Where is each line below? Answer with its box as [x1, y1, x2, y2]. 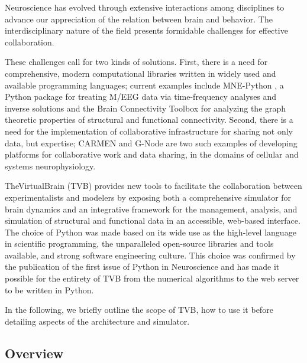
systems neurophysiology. [5, 159, 96, 172]
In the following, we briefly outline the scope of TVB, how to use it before [5, 303, 273, 316]
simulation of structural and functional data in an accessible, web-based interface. [5, 214, 300, 227]
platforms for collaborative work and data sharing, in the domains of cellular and [5, 148, 299, 161]
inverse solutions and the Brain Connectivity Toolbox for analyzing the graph [5, 102, 286, 114]
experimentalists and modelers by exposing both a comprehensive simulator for [5, 191, 292, 203]
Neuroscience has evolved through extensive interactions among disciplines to [5, 1, 285, 13]
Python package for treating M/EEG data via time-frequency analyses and [5, 90, 277, 103]
